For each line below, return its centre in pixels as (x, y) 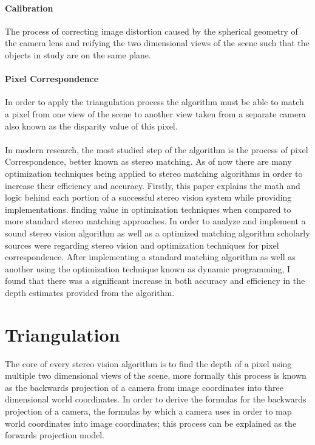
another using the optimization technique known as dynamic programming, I (148, 268)
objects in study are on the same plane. (78, 54)
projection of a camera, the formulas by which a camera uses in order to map (148, 411)
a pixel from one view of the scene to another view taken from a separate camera (155, 113)
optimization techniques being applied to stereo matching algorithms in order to (154, 173)
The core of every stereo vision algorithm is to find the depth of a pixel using (148, 363)
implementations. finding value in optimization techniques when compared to (148, 209)
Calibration (29, 8)
